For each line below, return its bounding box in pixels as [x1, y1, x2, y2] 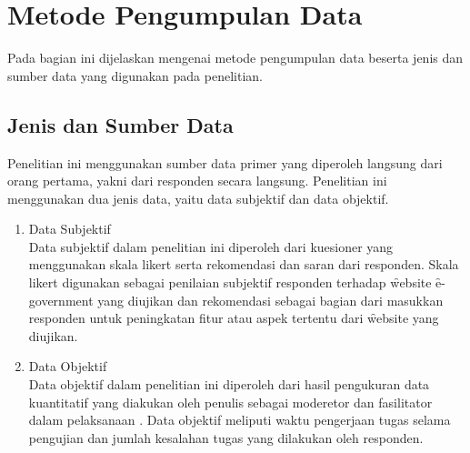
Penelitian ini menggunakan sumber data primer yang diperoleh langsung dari [7, 153, 443, 172]
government [28, 290, 94, 309]
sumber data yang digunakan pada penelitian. [7, 65, 263, 85]
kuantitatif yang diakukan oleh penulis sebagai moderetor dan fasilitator [28, 392, 433, 411]
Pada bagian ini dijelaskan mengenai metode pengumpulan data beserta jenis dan [7, 48, 464, 67]
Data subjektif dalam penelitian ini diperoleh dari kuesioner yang [28, 237, 394, 256]
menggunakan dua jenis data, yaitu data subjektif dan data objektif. [7, 188, 389, 207]
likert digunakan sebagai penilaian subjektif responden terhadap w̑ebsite [28, 273, 432, 292]
